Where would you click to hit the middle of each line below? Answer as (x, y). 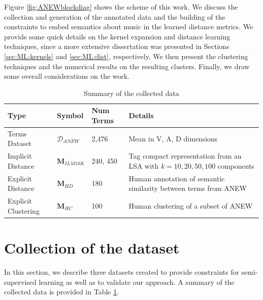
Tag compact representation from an (185, 156)
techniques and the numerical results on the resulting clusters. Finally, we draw (127, 66)
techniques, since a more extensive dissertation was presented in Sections (117, 46)
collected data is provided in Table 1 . (61, 292)
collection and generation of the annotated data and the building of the (115, 16)
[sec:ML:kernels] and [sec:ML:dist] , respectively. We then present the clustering (126, 56)
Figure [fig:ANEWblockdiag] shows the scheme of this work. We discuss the (121, 7)
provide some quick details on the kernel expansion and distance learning (117, 36)
